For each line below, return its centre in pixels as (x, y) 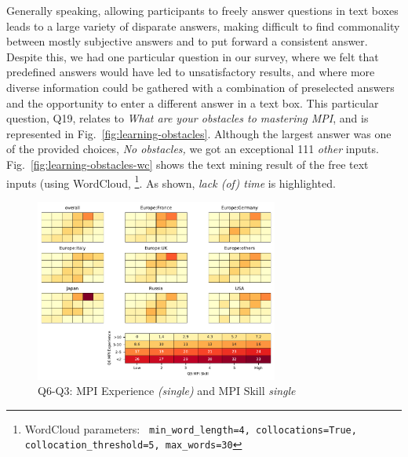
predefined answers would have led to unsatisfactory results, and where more (191, 72)
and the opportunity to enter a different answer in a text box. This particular (193, 102)
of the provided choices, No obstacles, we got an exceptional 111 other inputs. (193, 149)
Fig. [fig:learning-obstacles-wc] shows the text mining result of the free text (188, 164)
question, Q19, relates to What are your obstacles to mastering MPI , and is (188, 118)
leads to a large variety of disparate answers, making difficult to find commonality (203, 26)
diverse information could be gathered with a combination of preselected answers (200, 87)
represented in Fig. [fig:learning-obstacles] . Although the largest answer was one (199, 133)
